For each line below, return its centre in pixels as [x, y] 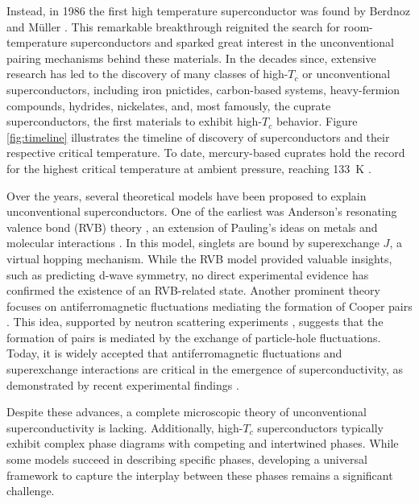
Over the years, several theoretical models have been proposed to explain [187, 195]
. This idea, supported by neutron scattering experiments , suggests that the [195, 322]
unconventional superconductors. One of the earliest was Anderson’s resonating [202, 211]
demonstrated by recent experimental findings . [123, 384]
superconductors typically [320, 427]
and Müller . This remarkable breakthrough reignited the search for [173, 26]
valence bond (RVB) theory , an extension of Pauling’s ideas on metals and [192, 227]
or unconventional [346, 74]
